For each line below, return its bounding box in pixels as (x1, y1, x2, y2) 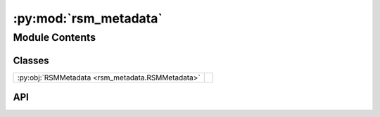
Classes (13, 54, 49, 66)
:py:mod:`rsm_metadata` (13, 11, 163, 26)
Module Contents (13, 31, 96, 44)
